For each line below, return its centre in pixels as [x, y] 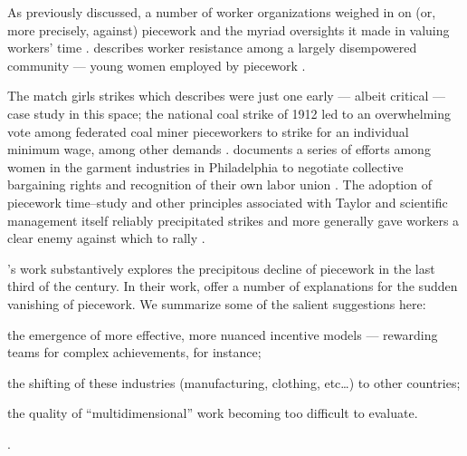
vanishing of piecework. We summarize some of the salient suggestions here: [217, 303]
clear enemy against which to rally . [106, 238]
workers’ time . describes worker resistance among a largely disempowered [212, 48]
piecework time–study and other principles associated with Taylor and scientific [228, 202]
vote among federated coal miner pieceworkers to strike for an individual [208, 131]
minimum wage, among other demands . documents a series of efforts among [219, 149]
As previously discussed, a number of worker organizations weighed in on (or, [222, 12]
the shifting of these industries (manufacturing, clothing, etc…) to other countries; [234, 382]
